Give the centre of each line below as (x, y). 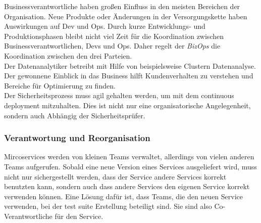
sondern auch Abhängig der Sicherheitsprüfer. (75, 115)
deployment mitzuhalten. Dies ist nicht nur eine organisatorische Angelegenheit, (127, 105)
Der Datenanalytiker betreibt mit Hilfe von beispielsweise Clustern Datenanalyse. (130, 65)
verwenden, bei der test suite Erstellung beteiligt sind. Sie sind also (108, 206)
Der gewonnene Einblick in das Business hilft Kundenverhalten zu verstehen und (129, 76)
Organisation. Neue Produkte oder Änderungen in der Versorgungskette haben (126, 16)
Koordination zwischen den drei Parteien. (68, 55)
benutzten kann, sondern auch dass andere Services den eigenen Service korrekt (127, 186)
